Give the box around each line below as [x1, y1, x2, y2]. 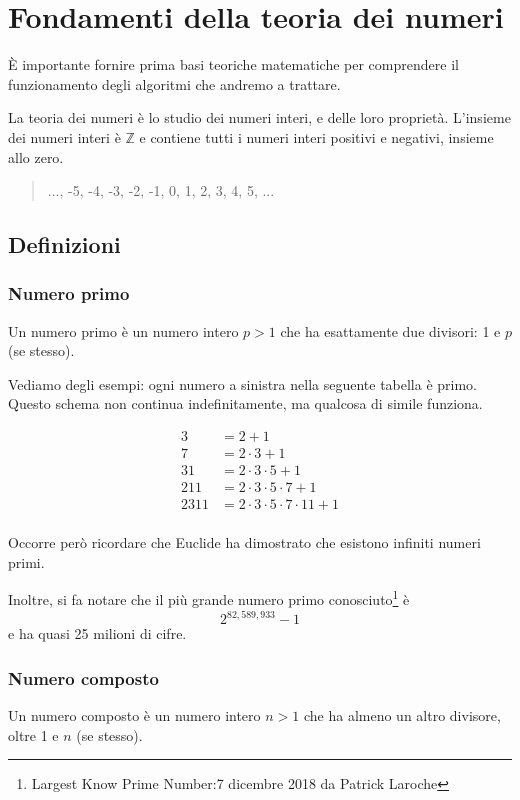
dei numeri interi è [8, 126, 121, 147]
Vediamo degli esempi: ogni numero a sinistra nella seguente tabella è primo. [8, 373, 478, 394]
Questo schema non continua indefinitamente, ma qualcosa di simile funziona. [8, 393, 483, 414]
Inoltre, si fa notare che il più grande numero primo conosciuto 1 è [8, 586, 410, 610]
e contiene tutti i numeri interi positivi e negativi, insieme [139, 126, 494, 147]
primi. [8, 551, 45, 572]
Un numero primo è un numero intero [8, 320, 239, 341]
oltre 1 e [8, 724, 59, 745]
